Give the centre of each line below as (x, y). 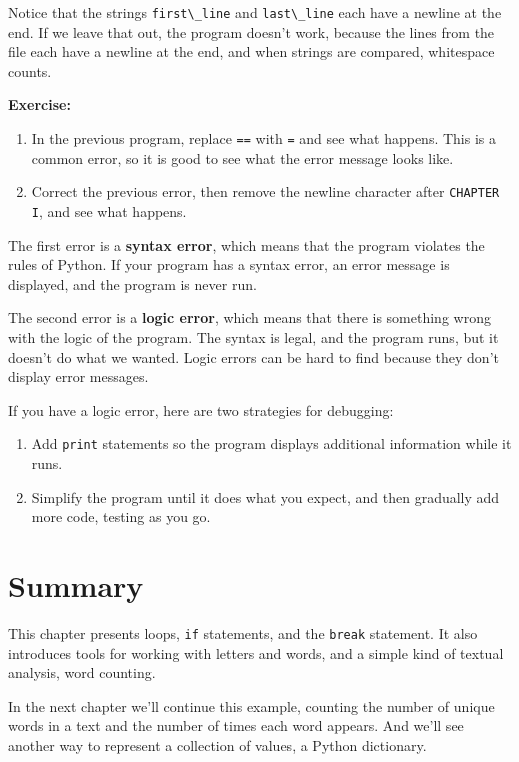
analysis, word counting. (82, 672)
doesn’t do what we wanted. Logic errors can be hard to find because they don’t (253, 356)
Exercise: (39, 104)
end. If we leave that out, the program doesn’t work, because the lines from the (251, 31)
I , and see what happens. (109, 210)
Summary (76, 584)
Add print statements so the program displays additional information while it (271, 443)
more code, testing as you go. (121, 516)
